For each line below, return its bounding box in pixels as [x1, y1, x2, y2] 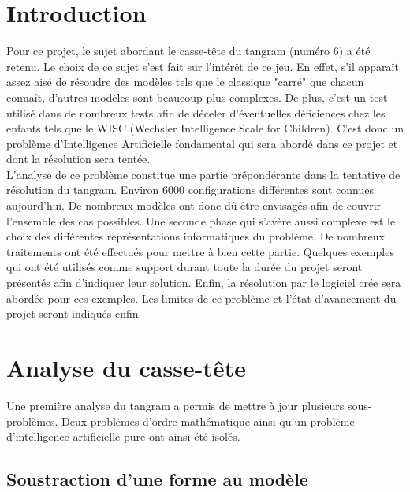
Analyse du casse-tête [6, 352, 246, 383]
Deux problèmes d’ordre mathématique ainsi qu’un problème [61, 412, 355, 429]
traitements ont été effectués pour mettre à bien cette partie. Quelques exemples [6, 243, 394, 259]
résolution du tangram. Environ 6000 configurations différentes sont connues [6, 181, 374, 198]
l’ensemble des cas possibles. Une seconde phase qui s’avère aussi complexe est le [6, 212, 396, 229]
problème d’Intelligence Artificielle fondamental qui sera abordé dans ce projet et [6, 135, 398, 151]
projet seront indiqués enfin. [6, 305, 142, 322]
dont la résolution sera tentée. [6, 151, 151, 167]
